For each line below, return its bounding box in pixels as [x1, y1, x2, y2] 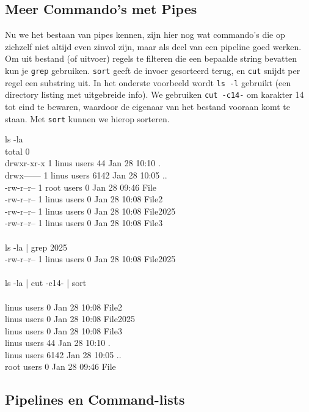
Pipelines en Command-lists [5, 390, 185, 409]
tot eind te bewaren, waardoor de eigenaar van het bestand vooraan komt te [5, 100, 290, 112]
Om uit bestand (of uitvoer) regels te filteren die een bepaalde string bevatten [5, 52, 297, 65]
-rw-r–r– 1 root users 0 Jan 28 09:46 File [5, 180, 157, 193]
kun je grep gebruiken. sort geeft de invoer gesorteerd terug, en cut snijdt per [5, 64, 300, 76]
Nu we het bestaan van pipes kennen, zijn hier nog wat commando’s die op [5, 28, 285, 41]
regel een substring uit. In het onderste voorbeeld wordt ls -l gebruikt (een [5, 76, 291, 89]
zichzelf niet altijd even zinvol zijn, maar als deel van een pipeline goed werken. [5, 40, 302, 53]
